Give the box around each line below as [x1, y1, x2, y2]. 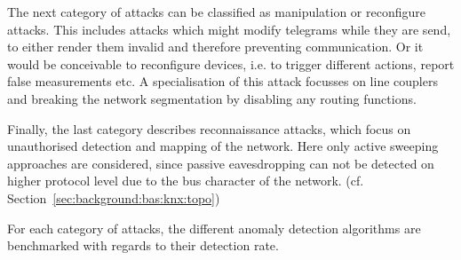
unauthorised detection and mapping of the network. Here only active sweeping [7, 137, 439, 155]
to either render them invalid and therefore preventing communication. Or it [7, 37, 424, 56]
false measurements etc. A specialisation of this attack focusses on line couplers [7, 72, 438, 91]
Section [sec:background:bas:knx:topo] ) [7, 188, 220, 207]
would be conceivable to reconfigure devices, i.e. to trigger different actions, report [7, 54, 455, 73]
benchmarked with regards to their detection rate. [7, 236, 279, 255]
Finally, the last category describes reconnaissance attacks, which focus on [7, 119, 411, 138]
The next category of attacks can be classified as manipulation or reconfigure [7, 3, 426, 20]
